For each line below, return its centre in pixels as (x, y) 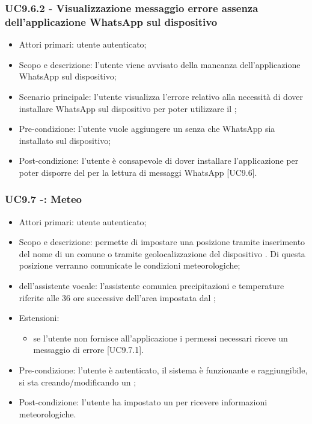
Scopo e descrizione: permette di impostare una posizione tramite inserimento (162, 242)
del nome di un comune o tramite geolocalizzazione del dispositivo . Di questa (162, 253)
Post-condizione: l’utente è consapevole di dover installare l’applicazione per (159, 161)
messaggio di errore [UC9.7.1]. (89, 350)
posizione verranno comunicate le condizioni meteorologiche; (130, 265)
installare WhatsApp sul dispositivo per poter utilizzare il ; (128, 108)
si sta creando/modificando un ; (78, 382)
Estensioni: (39, 318)
